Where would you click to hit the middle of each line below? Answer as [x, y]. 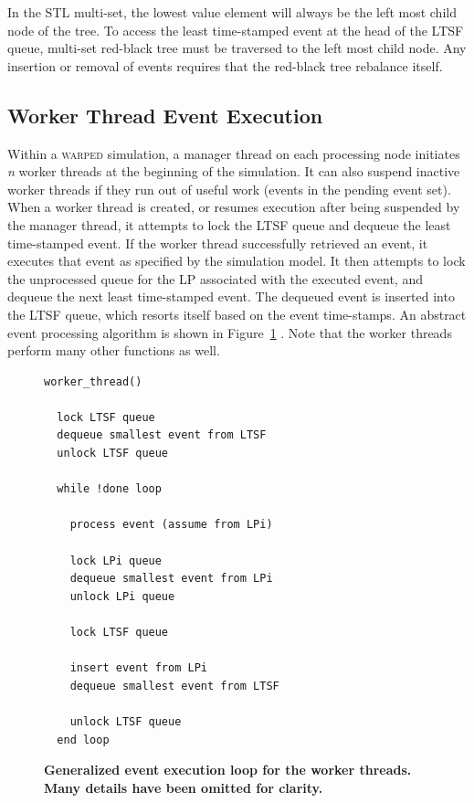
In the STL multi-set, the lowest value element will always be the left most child [232, 12]
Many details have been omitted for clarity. [184, 787]
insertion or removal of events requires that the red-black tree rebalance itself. [225, 65]
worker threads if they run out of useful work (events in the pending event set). [229, 189]
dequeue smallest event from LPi [171, 579]
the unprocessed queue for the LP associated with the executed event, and [215, 278]
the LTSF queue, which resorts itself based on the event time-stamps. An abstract [237, 314]
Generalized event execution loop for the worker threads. [228, 770]
